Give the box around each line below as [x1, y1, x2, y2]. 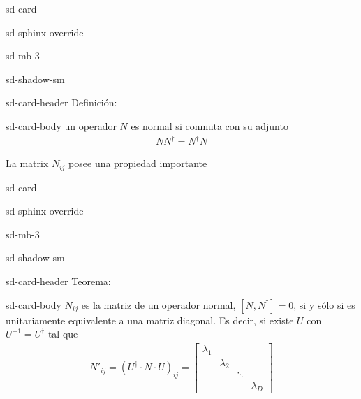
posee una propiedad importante [68, 156, 207, 171]
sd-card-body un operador [6, 118, 117, 133]
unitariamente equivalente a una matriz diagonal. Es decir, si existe [6, 312, 294, 327]
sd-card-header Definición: [6, 95, 117, 110]
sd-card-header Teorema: [6, 273, 111, 288]
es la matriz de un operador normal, [81, 297, 236, 312]
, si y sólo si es [293, 297, 355, 312]
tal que [47, 326, 78, 341]
